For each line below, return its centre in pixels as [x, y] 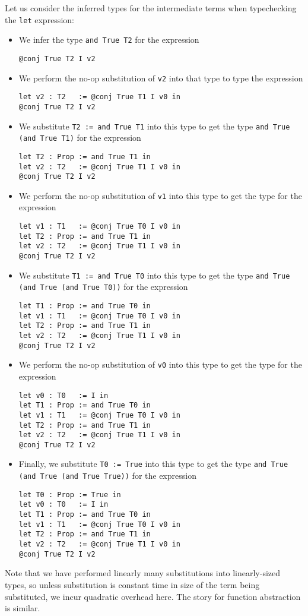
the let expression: [39, 19]
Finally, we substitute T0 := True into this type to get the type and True [153, 464]
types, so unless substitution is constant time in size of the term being [132, 584]
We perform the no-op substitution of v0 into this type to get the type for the [160, 364]
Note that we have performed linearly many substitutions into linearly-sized [143, 573]
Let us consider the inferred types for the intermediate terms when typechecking [151, 8]
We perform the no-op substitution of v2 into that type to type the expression [161, 78]
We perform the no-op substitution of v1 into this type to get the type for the [160, 195]
